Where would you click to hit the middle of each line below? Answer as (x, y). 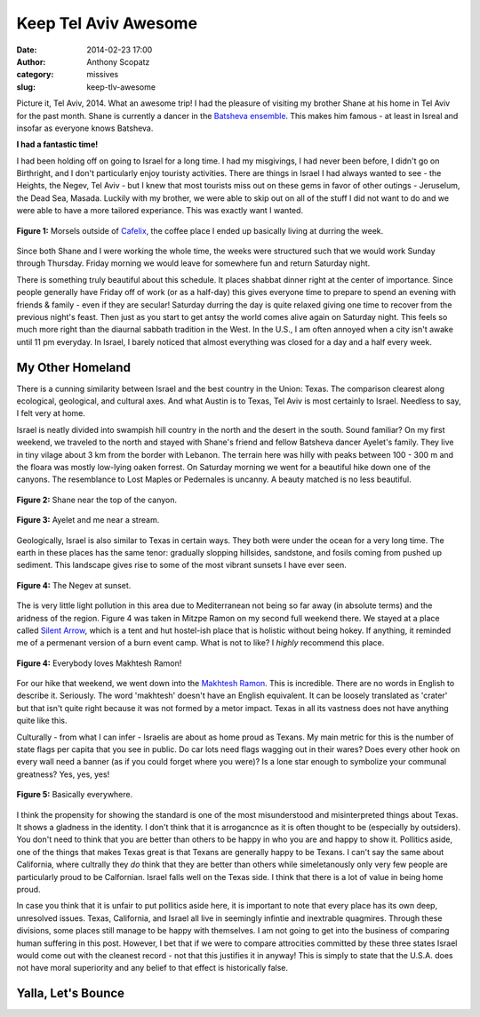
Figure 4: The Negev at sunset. (74, 585)
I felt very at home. (51, 413)
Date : (27, 50)
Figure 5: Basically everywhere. (75, 795)
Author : (31, 61)
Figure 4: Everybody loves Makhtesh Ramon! (99, 663)
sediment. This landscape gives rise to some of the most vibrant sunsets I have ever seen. (181, 565)
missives (103, 75)
